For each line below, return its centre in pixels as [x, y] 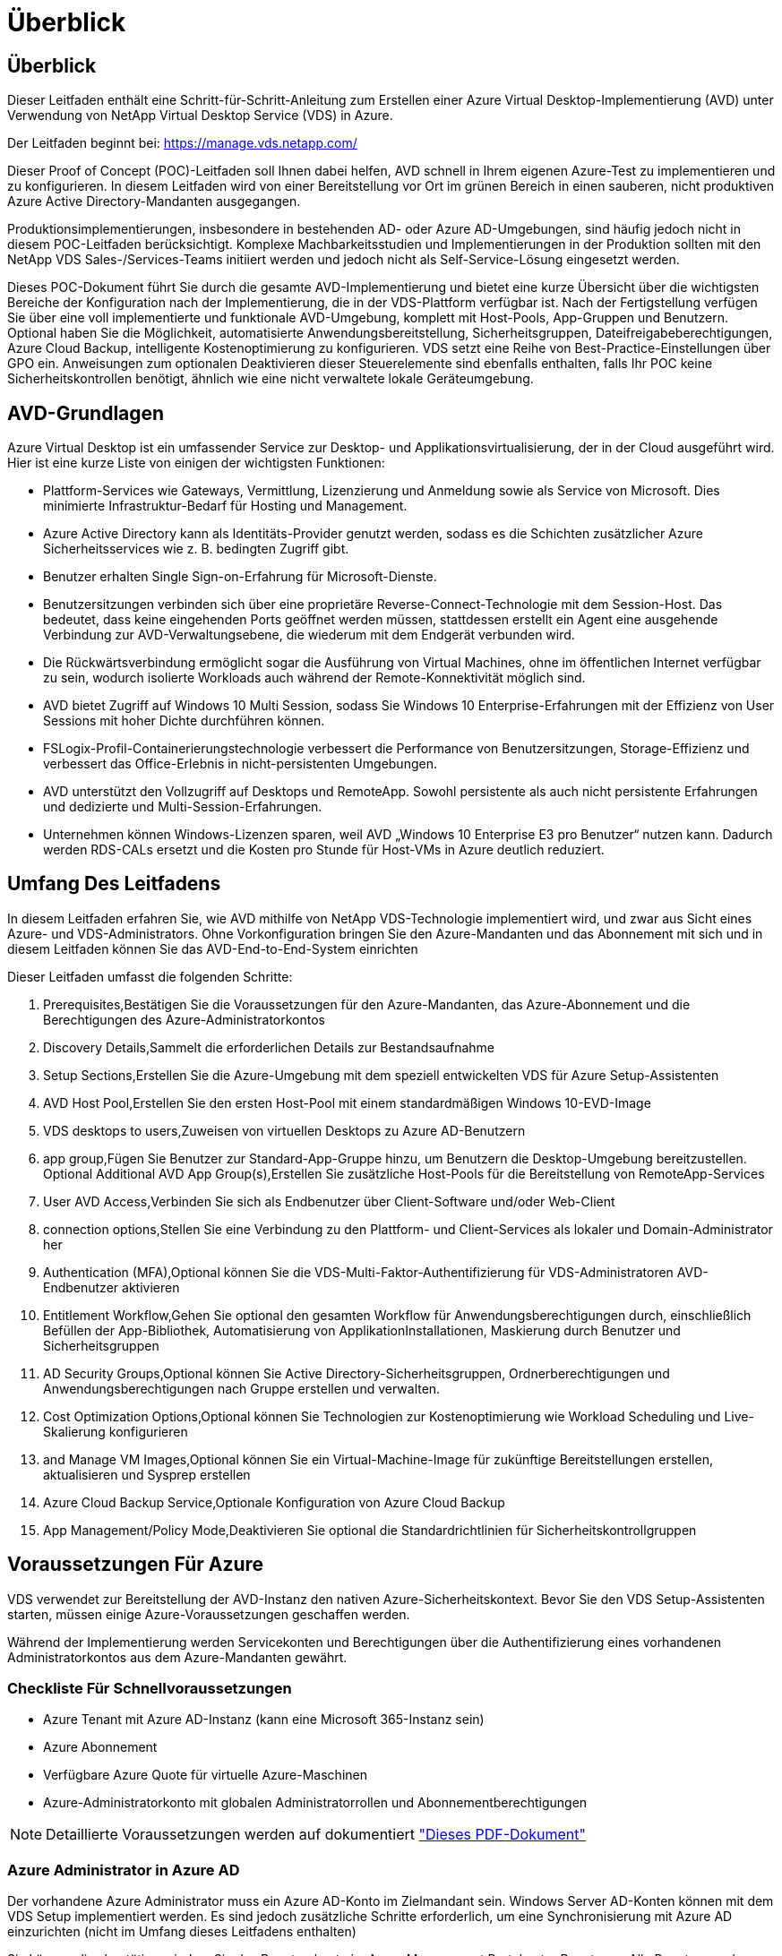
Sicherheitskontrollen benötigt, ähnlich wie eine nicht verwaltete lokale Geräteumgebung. [271, 379]
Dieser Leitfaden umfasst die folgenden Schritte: [150, 976]
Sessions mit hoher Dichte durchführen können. [184, 721]
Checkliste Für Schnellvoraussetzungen [150, 1689]
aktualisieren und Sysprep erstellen [147, 1474]
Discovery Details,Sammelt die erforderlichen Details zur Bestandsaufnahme [269, 1047]
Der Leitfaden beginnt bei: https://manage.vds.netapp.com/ [182, 143]
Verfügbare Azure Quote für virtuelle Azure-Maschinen [205, 1775]
